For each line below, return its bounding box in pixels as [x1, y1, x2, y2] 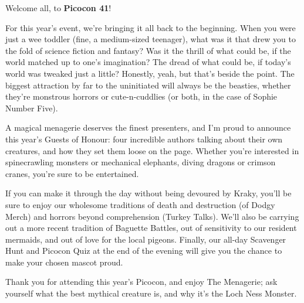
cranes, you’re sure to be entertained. [5, 167, 139, 179]
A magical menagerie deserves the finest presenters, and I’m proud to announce [5, 121, 291, 134]
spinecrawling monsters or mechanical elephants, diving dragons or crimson [5, 156, 276, 168]
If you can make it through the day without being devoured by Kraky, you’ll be [5, 187, 292, 199]
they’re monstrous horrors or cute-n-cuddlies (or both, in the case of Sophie [5, 90, 278, 103]
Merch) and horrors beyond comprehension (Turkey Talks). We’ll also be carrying [5, 210, 299, 222]
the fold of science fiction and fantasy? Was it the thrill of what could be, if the [5, 44, 291, 56]
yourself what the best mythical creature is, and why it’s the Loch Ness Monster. [5, 287, 297, 299]
